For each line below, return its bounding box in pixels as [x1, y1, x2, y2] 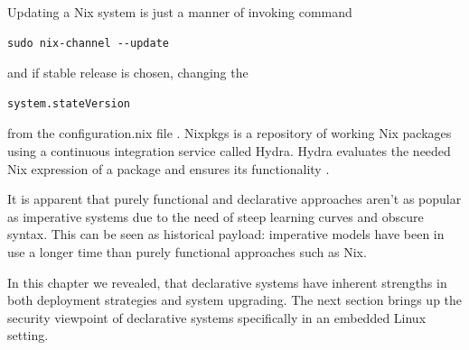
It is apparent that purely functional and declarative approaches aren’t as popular [7, 189, 462, 208]
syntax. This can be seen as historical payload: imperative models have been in [7, 225, 445, 244]
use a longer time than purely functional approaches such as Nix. [7, 242, 367, 261]
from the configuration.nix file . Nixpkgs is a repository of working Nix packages [7, 124, 452, 143]
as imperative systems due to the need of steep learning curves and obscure [7, 207, 424, 226]
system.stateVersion [7, 97, 131, 110]
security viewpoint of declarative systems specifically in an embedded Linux [7, 308, 427, 327]
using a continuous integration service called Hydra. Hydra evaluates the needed [7, 141, 451, 160]
